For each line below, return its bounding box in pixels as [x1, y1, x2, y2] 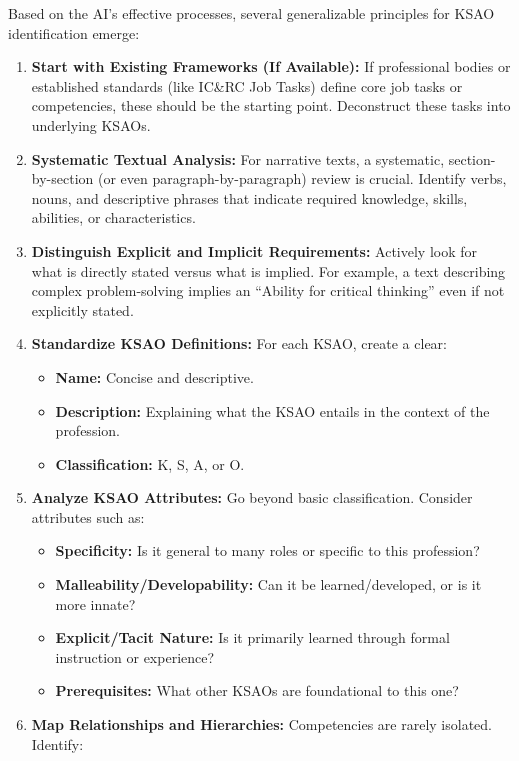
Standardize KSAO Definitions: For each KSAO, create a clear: [31, 333, 447, 354]
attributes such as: [31, 506, 145, 527]
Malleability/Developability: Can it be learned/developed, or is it [55, 574, 482, 595]
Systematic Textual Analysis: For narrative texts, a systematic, [31, 148, 445, 169]
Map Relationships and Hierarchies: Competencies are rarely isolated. [31, 714, 492, 735]
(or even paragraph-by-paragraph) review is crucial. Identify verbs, [97, 168, 507, 189]
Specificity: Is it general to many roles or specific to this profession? [55, 540, 480, 561]
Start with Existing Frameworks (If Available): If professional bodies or [31, 56, 511, 77]
